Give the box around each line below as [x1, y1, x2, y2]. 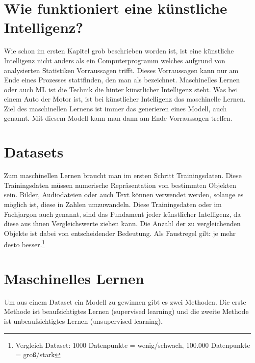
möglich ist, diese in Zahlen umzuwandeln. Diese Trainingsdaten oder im [4, 199, 222, 209]
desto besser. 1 [4, 238, 45, 249]
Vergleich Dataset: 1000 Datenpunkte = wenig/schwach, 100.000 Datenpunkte [15, 339, 250, 350]
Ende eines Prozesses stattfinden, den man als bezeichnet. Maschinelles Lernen [4, 75, 240, 85]
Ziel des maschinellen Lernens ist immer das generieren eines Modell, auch [4, 103, 227, 113]
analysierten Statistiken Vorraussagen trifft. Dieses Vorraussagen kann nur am [4, 65, 239, 75]
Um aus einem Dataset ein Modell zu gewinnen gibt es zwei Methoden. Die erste [4, 296, 246, 307]
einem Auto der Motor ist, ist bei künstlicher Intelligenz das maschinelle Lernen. [4, 94, 246, 104]
